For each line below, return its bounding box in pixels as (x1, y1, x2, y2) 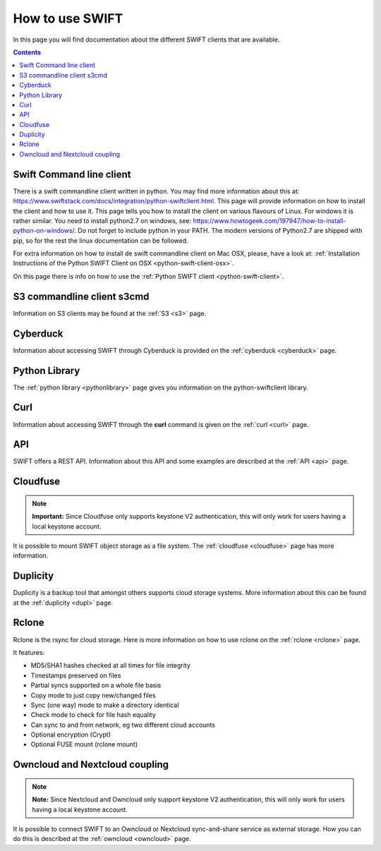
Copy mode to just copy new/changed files (30, 691, 156, 699)
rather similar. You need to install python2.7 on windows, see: (13, 216, 192, 225)
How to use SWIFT (13, 11, 123, 26)
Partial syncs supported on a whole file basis (30, 681, 162, 689)
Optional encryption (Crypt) (30, 730, 111, 739)
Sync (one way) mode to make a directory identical (30, 701, 179, 709)
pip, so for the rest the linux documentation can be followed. (13, 236, 188, 245)
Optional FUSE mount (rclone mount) (30, 740, 138, 749)
